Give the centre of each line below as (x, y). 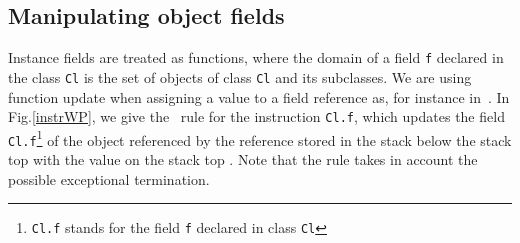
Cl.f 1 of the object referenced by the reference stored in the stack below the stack (260, 138)
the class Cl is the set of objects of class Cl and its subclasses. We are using (240, 76)
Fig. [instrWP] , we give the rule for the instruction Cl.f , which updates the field (256, 116)
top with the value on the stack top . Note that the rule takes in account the (243, 159)
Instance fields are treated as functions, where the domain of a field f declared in (256, 57)
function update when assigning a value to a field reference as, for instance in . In (259, 96)
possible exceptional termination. (109, 178)
